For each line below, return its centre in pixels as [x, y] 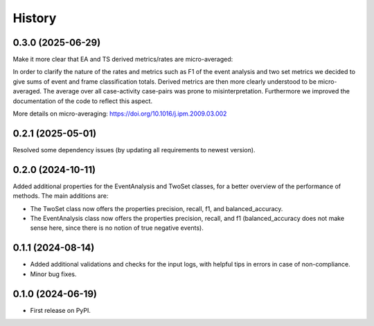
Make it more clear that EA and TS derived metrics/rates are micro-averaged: [123, 60]
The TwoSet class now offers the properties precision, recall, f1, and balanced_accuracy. [157, 208]
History [35, 18]
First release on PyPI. [61, 310]
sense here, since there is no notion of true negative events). [117, 228]
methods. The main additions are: [61, 196]
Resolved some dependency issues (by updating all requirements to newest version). [134, 150]
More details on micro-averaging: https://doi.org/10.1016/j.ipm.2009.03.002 [120, 114]
